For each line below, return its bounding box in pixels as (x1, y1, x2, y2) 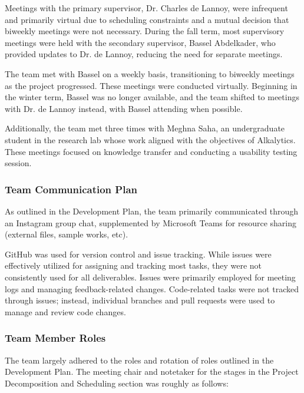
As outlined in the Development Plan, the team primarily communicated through (5, 204, 298, 217)
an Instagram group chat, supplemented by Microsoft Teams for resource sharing (5, 216, 297, 229)
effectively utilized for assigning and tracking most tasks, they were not (5, 259, 262, 272)
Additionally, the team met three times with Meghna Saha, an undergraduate (5, 122, 285, 134)
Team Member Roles (5, 331, 106, 345)
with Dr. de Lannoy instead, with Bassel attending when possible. (5, 102, 243, 114)
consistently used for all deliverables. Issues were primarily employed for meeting (5, 270, 296, 283)
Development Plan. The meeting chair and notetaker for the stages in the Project (5, 365, 299, 378)
